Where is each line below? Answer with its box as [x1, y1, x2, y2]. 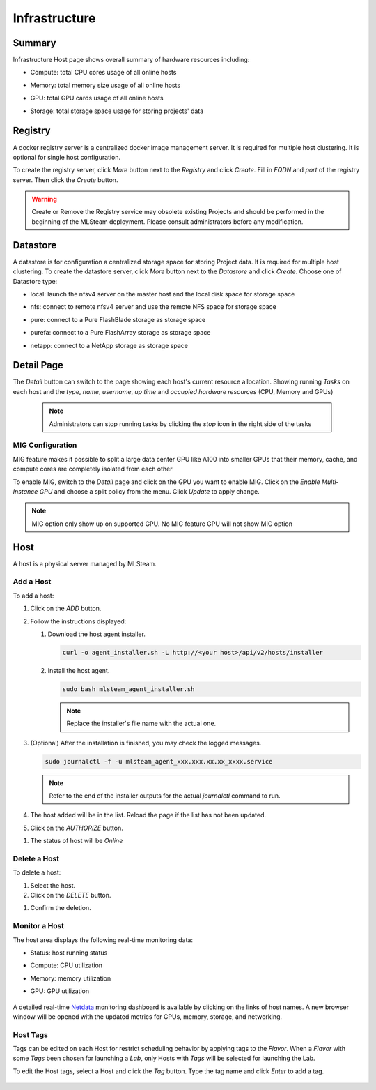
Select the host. [30, 881, 76, 889]
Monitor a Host [13, 921, 65, 931]
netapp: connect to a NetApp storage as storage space [30, 341, 188, 349]
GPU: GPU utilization [30, 987, 90, 995]
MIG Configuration [13, 440, 77, 450]
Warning [31, 195, 57, 204]
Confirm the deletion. [30, 904, 92, 912]
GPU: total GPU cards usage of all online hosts [30, 94, 164, 103]
